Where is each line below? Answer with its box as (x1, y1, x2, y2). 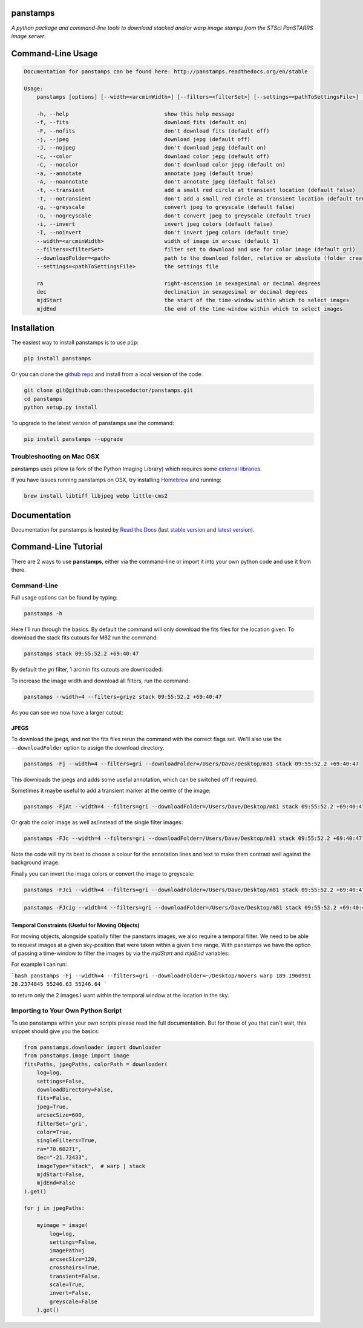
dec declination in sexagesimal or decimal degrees (36, 288, 308, 296)
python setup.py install (24, 404, 98, 411)
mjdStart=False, (36, 1171, 85, 1178)
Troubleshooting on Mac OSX (11, 452, 100, 461)
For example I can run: (11, 960, 67, 968)
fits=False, (36, 1095, 73, 1102)
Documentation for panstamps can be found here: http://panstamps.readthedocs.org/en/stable (24, 68, 308, 75)
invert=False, (49, 1290, 91, 1297)
